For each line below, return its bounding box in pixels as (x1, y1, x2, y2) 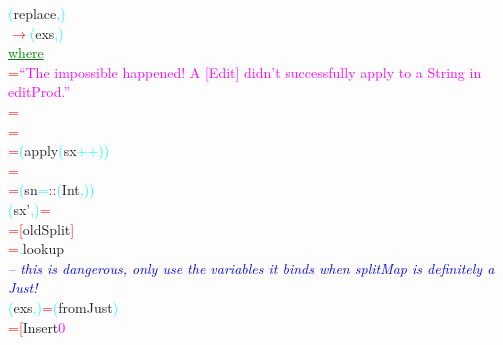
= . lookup (8, 238, 65, 259)
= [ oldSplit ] (8, 218, 75, 239)
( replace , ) (8, 3, 66, 23)
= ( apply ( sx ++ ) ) (8, 140, 110, 161)
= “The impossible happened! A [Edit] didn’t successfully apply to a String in (8, 61, 482, 82)
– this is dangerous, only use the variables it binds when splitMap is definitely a (8, 257, 495, 278)
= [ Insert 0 (8, 316, 66, 337)
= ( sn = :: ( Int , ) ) (8, 179, 95, 200)
